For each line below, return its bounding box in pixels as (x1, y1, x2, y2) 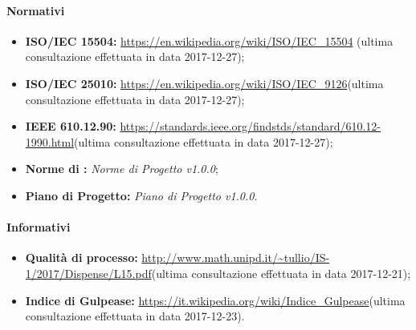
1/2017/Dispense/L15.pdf (25, 264, 152, 281)
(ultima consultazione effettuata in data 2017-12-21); (151, 264, 411, 281)
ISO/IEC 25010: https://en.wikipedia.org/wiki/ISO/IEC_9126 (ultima (25, 74, 384, 91)
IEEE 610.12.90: (25, 118, 116, 135)
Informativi (6, 219, 71, 235)
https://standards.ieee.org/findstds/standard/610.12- (120, 118, 381, 135)
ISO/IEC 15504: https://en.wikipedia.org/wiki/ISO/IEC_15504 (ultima (25, 32, 394, 49)
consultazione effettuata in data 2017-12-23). (25, 308, 245, 324)
